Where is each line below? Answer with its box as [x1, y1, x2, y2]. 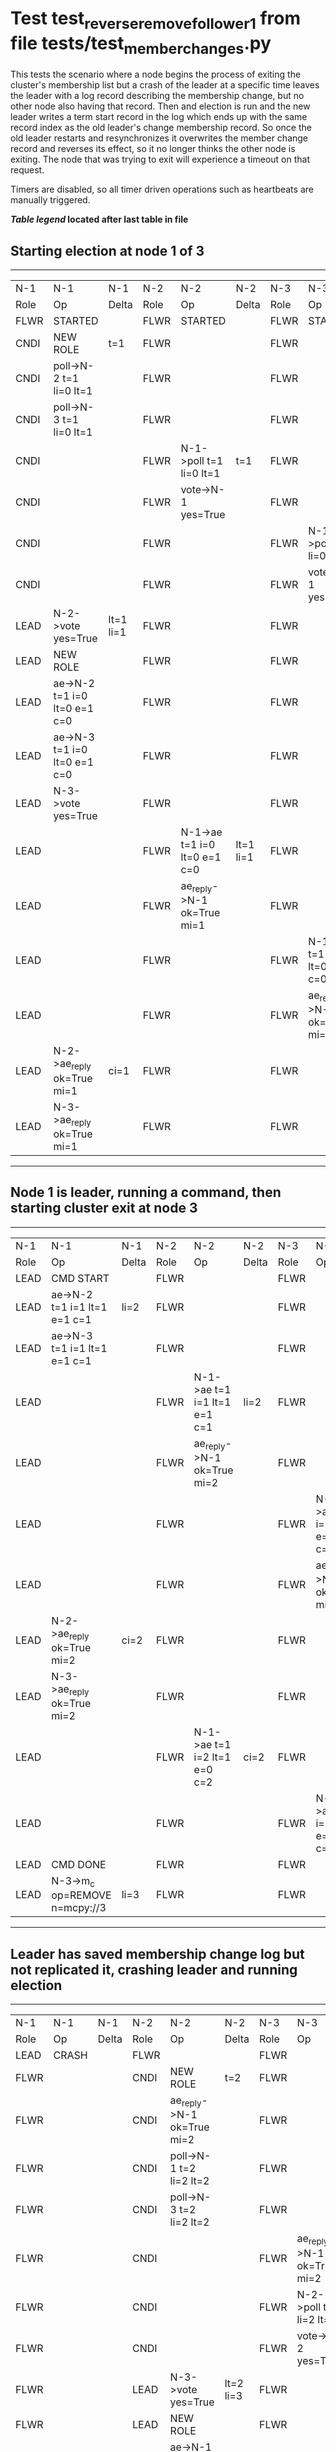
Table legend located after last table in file [10, 213, 189, 226]
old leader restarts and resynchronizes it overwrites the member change [10, 132, 309, 144]
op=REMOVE [51, 1888, 112, 1902]
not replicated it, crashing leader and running [10, 1961, 298, 1978]
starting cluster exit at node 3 [10, 1200, 198, 1217]
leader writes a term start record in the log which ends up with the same [10, 111, 308, 123]
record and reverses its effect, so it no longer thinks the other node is [10, 143, 296, 155]
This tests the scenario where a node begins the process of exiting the [10, 68, 302, 81]
